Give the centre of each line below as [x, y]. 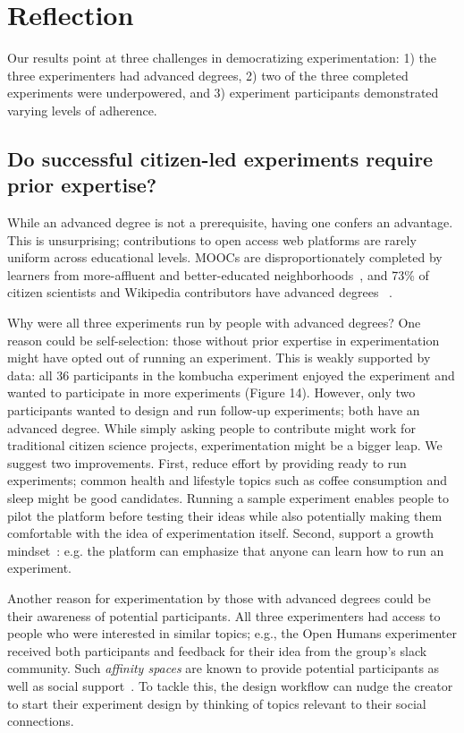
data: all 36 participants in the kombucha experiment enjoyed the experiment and [231, 375]
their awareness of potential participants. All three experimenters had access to [224, 615]
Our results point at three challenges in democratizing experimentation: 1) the [222, 58]
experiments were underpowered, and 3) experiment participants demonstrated [223, 93]
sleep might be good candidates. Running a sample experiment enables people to [228, 498]
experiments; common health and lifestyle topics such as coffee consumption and [228, 480]
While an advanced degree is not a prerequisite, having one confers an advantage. [230, 222]
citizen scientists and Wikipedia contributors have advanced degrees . [200, 292]
